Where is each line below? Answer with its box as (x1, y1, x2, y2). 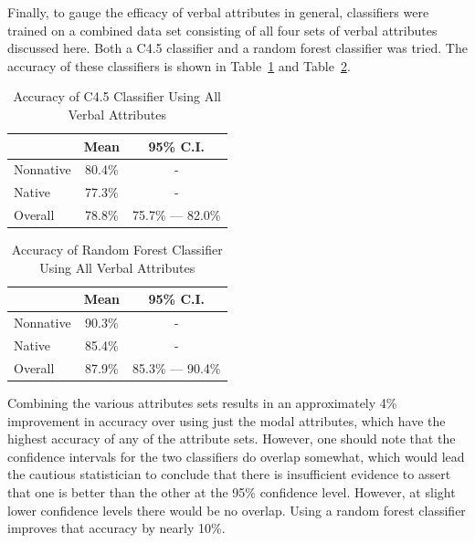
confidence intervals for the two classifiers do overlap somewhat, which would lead (7, 446, 465, 465)
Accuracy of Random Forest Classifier (11, 240, 223, 259)
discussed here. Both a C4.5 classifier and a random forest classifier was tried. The (7, 38, 468, 57)
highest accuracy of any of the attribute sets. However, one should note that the (7, 429, 456, 448)
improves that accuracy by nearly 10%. (7, 518, 226, 538)
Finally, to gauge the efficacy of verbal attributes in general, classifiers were (7, 3, 429, 21)
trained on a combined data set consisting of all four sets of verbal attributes (7, 20, 438, 39)
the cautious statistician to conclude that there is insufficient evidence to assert (7, 465, 451, 484)
